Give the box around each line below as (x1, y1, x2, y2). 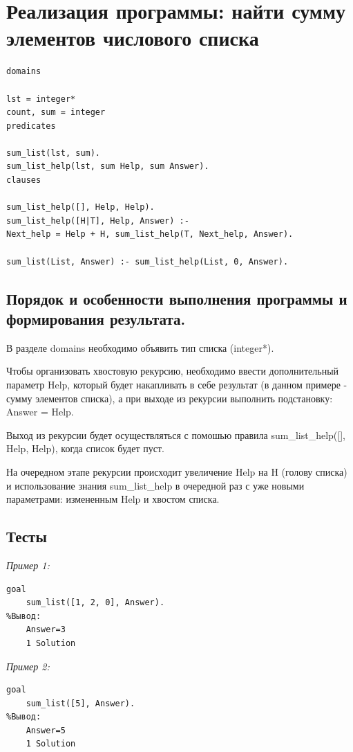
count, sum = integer (6, 107, 106, 118)
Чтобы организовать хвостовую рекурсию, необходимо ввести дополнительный (6, 364, 339, 378)
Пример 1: (6, 557, 50, 572)
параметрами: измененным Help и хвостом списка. (6, 492, 220, 506)
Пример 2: (6, 659, 50, 673)
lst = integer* (6, 93, 76, 104)
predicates (6, 120, 56, 131)
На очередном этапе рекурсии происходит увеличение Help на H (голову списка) (6, 464, 347, 478)
